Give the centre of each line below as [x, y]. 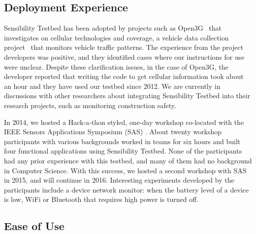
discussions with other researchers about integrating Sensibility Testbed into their [127, 96]
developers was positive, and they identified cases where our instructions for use [124, 57]
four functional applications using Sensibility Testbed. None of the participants [123, 151]
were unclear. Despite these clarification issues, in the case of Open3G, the [116, 66]
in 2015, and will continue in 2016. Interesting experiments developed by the [119, 180]
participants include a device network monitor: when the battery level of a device [127, 189]
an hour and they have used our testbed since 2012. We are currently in [112, 86]
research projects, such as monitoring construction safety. [90, 105]
